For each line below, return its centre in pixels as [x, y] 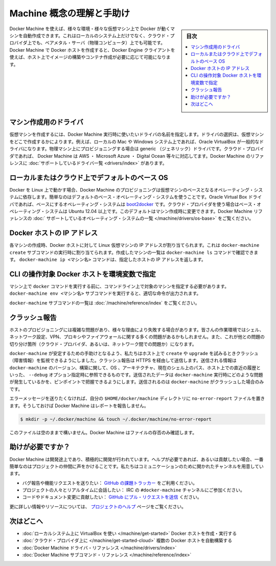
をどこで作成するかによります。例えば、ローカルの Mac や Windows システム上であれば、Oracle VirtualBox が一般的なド [137, 141]
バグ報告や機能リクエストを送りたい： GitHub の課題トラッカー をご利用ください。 [110, 483]
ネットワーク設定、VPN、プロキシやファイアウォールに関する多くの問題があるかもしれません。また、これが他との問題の [137, 337]
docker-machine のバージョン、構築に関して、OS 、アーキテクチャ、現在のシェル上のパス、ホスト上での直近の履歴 [133, 367]
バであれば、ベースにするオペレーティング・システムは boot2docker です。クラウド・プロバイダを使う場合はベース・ [133, 204]
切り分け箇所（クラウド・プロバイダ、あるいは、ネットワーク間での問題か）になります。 [103, 344]
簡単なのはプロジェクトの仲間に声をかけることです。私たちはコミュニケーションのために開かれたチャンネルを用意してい [137, 466]
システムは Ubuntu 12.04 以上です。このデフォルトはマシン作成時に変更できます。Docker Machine [149, 211]
